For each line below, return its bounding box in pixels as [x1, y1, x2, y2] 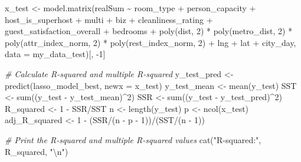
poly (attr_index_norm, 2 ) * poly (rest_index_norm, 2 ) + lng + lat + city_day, [5, 36, 296, 48]
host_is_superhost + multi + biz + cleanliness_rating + [5, 13, 213, 25]
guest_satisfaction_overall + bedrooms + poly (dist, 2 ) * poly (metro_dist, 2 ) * [5, 25, 293, 37]
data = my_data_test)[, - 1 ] [5, 48, 106, 60]
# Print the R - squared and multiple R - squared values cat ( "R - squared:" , [5, 133, 261, 146]
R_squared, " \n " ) [5, 145, 68, 157]
